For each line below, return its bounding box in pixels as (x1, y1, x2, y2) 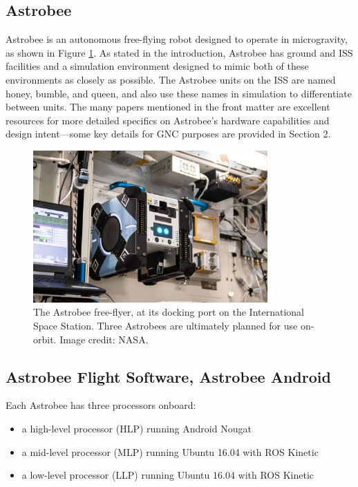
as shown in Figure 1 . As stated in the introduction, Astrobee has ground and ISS (6, 45, 353, 59)
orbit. (33, 332, 57, 346)
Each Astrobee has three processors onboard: (6, 398, 196, 412)
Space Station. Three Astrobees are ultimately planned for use (33, 318, 298, 333)
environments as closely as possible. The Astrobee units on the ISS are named (6, 72, 336, 86)
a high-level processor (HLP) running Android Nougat (21, 421, 252, 436)
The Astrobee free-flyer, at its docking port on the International (33, 305, 304, 319)
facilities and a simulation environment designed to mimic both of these (6, 59, 309, 73)
